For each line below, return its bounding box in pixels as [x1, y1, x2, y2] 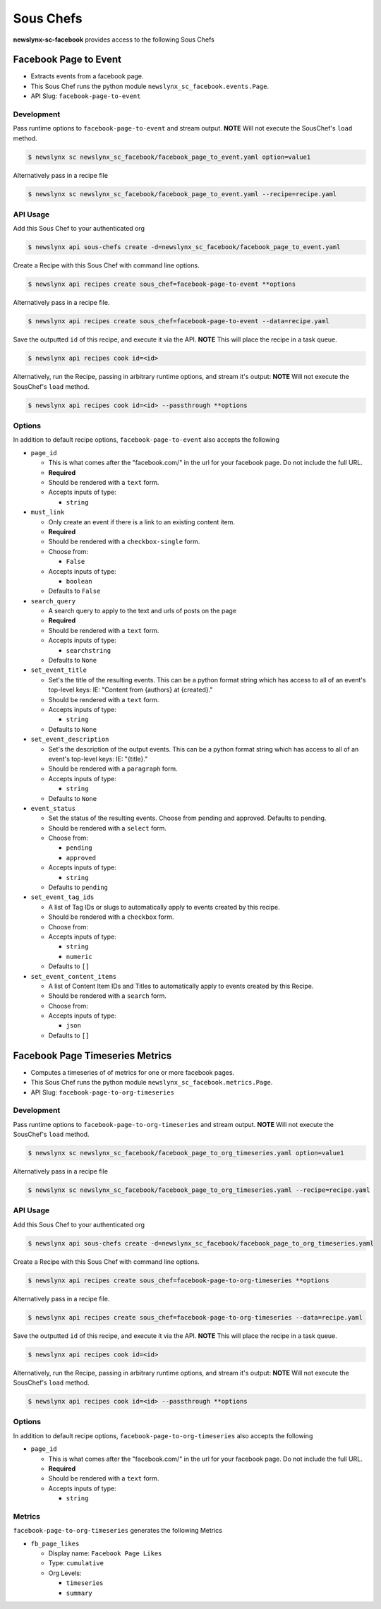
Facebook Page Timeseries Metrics [13, 1049, 172, 1061]
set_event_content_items [30, 972, 116, 980]
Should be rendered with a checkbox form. [48, 912, 174, 921]
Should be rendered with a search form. [48, 992, 167, 1000]
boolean [66, 577, 93, 585]
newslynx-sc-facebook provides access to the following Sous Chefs [13, 35, 214, 44]
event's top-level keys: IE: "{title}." [48, 754, 148, 763]
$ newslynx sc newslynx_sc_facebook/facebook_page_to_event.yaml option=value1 [28, 152, 311, 161]
